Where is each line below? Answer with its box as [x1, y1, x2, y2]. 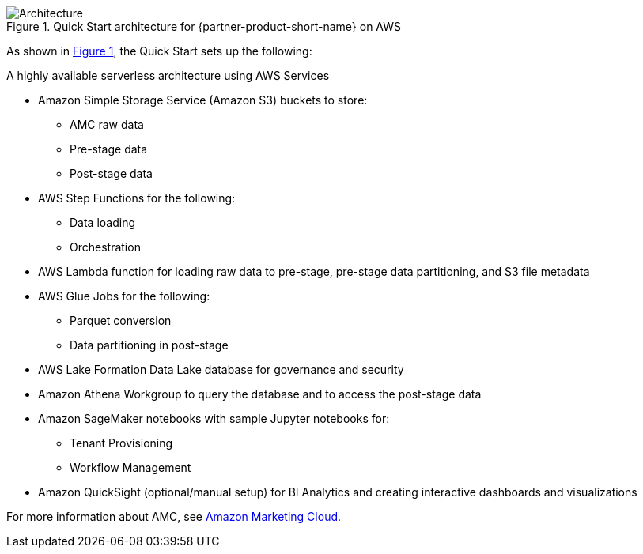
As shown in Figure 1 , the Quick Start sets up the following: [6, 44, 312, 58]
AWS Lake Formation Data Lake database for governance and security [38, 363, 404, 376]
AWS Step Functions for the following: [38, 191, 236, 205]
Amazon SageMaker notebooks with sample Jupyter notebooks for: [38, 412, 390, 425]
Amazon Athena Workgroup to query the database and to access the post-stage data [38, 387, 482, 401]
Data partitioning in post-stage [70, 338, 229, 352]
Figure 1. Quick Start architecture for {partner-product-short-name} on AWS [6, 20, 402, 33]
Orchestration [70, 240, 141, 254]
